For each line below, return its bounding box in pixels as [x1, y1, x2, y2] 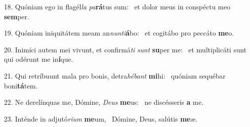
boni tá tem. [4, 80, 38, 90]
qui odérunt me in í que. [4, 54, 73, 64]
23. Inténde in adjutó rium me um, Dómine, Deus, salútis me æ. [4, 113, 198, 124]
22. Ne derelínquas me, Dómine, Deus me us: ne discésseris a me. [4, 97, 204, 107]
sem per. [4, 11, 29, 21]
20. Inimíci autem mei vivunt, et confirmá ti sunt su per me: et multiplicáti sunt [4, 44, 247, 54]
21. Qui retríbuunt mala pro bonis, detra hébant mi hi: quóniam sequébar [4, 70, 226, 81]
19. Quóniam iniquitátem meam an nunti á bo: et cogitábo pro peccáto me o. [4, 28, 234, 38]
